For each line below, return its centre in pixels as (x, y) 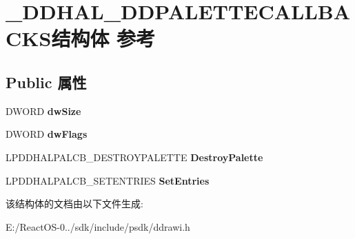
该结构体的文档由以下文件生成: (74, 204)
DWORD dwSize (43, 111)
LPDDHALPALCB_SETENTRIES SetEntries (108, 180)
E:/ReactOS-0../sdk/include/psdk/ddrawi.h (98, 226)
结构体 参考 (103, 38)
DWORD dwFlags (47, 134)
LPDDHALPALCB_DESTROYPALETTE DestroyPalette (134, 157)
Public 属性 (46, 82)
